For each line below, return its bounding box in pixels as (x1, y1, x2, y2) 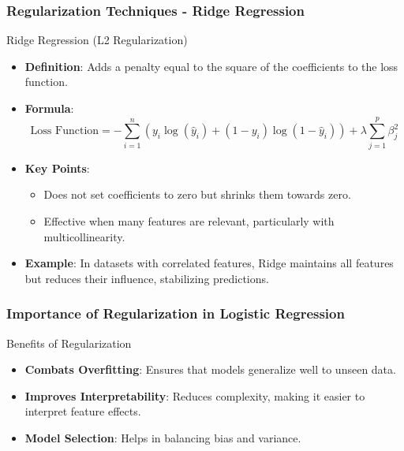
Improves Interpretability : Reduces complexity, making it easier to (24, 387, 365, 404)
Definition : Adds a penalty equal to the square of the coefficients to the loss (24, 58, 398, 74)
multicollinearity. (43, 228, 125, 244)
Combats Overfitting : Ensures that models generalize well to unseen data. (24, 361, 396, 378)
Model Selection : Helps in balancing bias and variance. (24, 429, 301, 445)
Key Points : (24, 159, 90, 176)
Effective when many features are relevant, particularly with (43, 212, 335, 229)
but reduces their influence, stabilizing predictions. (24, 270, 269, 286)
